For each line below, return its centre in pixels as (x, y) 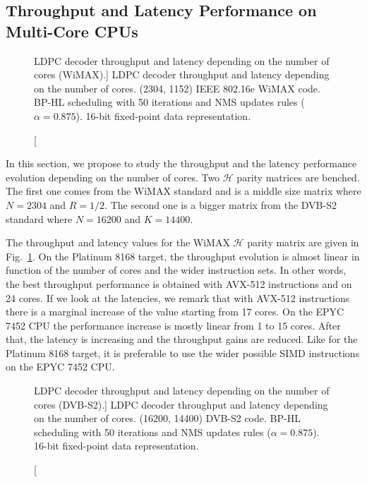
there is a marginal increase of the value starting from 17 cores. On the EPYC (175, 312)
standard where (39, 218)
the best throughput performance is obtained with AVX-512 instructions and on (179, 283)
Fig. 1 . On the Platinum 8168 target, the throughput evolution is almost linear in (183, 256)
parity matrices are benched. (298, 177)
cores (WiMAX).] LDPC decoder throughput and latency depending (182, 74)
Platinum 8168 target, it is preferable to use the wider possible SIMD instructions (183, 353)
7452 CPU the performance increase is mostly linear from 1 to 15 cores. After (173, 325)
